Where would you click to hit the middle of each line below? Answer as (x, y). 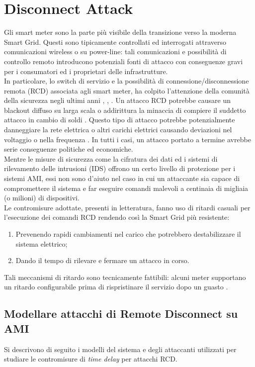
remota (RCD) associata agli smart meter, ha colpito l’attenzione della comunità (127, 90)
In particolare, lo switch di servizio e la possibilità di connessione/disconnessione (127, 81)
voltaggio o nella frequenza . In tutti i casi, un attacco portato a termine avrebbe (127, 139)
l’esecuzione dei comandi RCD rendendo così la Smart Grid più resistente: (117, 217)
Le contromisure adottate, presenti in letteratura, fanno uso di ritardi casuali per (127, 207)
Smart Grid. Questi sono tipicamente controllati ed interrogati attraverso (115, 42)
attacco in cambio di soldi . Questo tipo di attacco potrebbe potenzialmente (120, 120)
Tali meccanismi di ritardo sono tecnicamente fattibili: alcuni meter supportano (125, 277)
